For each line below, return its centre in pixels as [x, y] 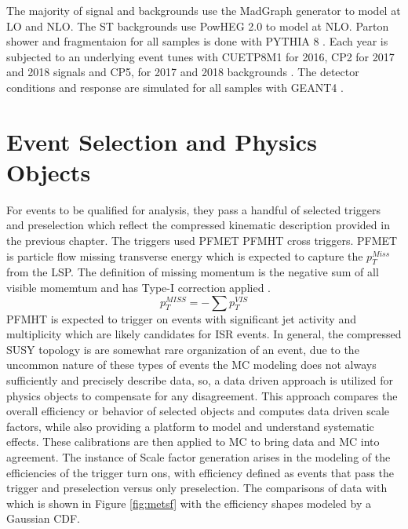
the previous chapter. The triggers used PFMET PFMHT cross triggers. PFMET [202, 241]
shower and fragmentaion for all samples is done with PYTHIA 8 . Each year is [197, 41]
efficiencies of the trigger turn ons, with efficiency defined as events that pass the [200, 472]
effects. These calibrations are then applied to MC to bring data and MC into [193, 441]
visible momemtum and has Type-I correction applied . [139, 288]
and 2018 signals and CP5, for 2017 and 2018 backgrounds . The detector [183, 72]
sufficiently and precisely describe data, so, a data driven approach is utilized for [200, 380]
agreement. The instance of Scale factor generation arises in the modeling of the [199, 456]
